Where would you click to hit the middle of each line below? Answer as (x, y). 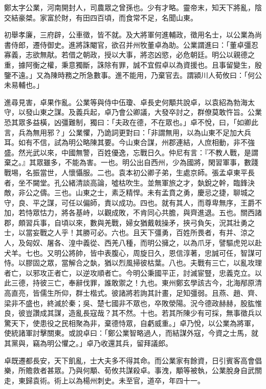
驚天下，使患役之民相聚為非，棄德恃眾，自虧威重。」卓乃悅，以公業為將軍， (131, 323)
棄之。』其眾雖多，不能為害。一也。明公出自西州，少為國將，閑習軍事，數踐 (131, 162)
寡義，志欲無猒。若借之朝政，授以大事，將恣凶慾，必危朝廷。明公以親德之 (129, 55)
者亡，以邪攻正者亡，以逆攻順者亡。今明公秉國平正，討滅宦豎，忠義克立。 (129, 272)
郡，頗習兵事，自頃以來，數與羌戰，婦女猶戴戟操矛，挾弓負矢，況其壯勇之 (129, 222)
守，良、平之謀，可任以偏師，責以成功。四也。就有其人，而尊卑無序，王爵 (129, 202)
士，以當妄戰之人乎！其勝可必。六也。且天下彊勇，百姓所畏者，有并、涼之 (129, 232)
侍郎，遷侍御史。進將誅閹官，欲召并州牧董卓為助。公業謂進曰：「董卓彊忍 (135, 44)
